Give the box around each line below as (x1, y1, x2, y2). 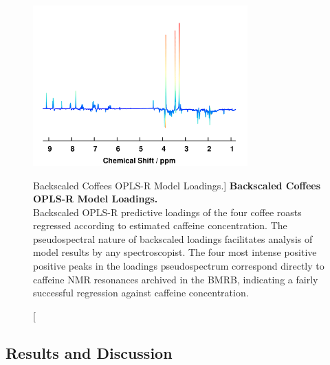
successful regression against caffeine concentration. (33, 285, 249, 300)
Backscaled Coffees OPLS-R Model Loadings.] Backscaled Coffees (33, 178, 321, 192)
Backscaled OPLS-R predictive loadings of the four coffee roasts (33, 204, 302, 219)
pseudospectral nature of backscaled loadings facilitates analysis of (33, 231, 313, 246)
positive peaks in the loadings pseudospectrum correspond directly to (33, 259, 324, 273)
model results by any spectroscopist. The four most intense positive (33, 245, 317, 259)
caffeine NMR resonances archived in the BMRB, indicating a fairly (33, 272, 318, 286)
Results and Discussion (5, 342, 173, 363)
